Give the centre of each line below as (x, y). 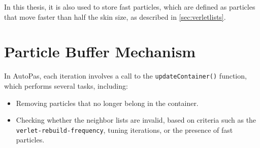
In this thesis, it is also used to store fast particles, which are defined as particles (130, 7)
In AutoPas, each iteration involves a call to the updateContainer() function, (125, 76)
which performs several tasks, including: (66, 85)
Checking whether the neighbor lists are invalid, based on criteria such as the (136, 120)
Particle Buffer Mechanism (100, 51)
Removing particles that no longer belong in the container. (107, 103)
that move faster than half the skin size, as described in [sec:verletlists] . (115, 16)
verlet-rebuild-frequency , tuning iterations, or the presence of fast (124, 129)
